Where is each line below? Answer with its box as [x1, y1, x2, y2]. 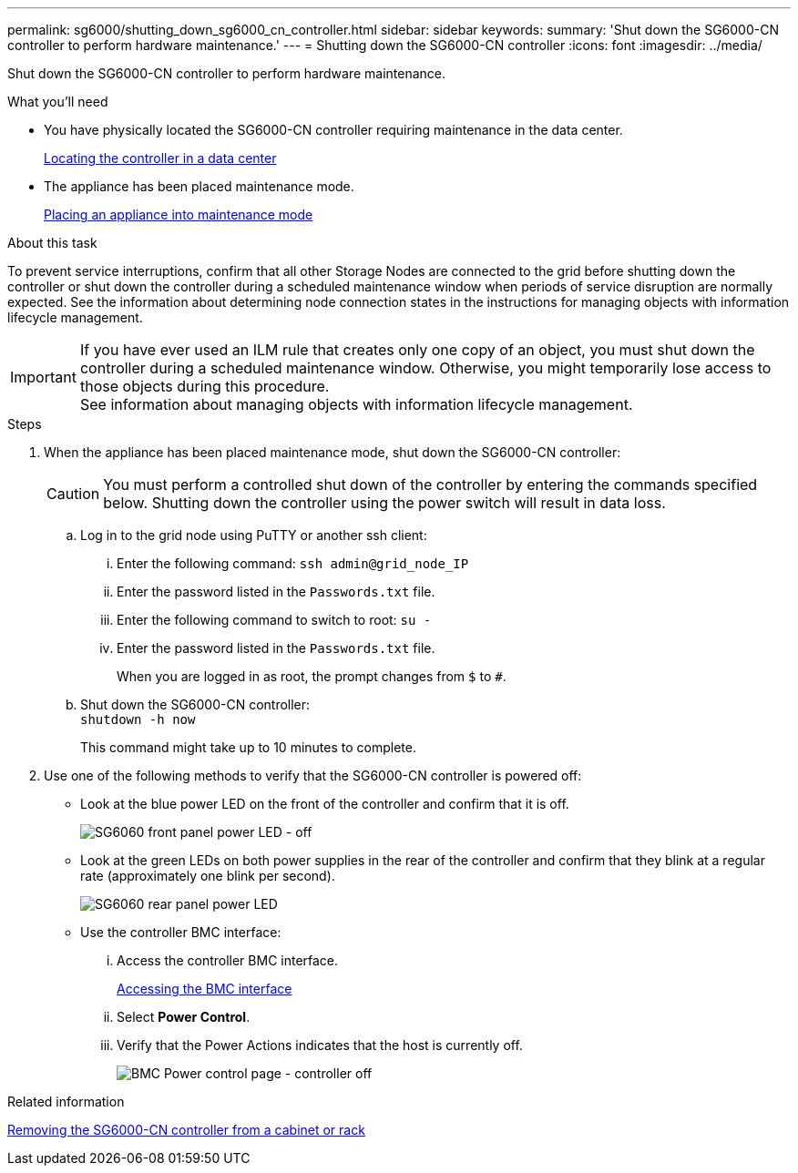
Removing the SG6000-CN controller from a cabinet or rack [7, 1122, 365, 1137]
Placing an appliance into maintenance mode [44, 207, 313, 222]
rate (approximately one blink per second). [80, 868, 335, 883]
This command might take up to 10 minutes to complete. [80, 739, 416, 755]
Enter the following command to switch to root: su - [117, 612, 432, 627]
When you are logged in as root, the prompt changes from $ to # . [117, 668, 506, 684]
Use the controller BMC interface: [80, 924, 281, 940]
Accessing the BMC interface [117, 981, 292, 996]
